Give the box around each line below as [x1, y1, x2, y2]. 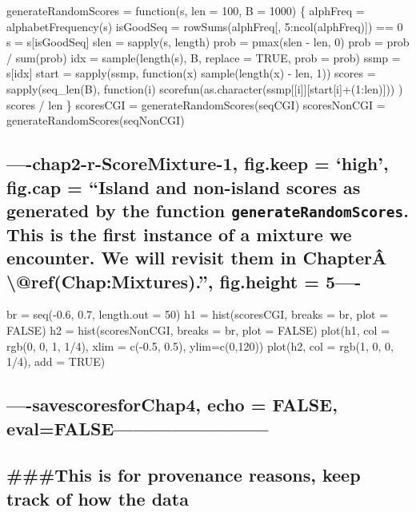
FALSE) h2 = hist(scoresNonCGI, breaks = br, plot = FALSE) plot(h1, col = [6, 322, 390, 339]
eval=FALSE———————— [6, 415, 269, 440]
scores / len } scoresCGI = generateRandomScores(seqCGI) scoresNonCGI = [6, 96, 386, 113]
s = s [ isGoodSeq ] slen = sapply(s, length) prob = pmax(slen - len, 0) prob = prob [6, 34, 410, 50]
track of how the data [6, 486, 189, 510]
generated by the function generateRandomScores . [6, 197, 409, 222]
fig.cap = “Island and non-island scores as [6, 174, 361, 199]
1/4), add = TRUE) [6, 353, 106, 370]
